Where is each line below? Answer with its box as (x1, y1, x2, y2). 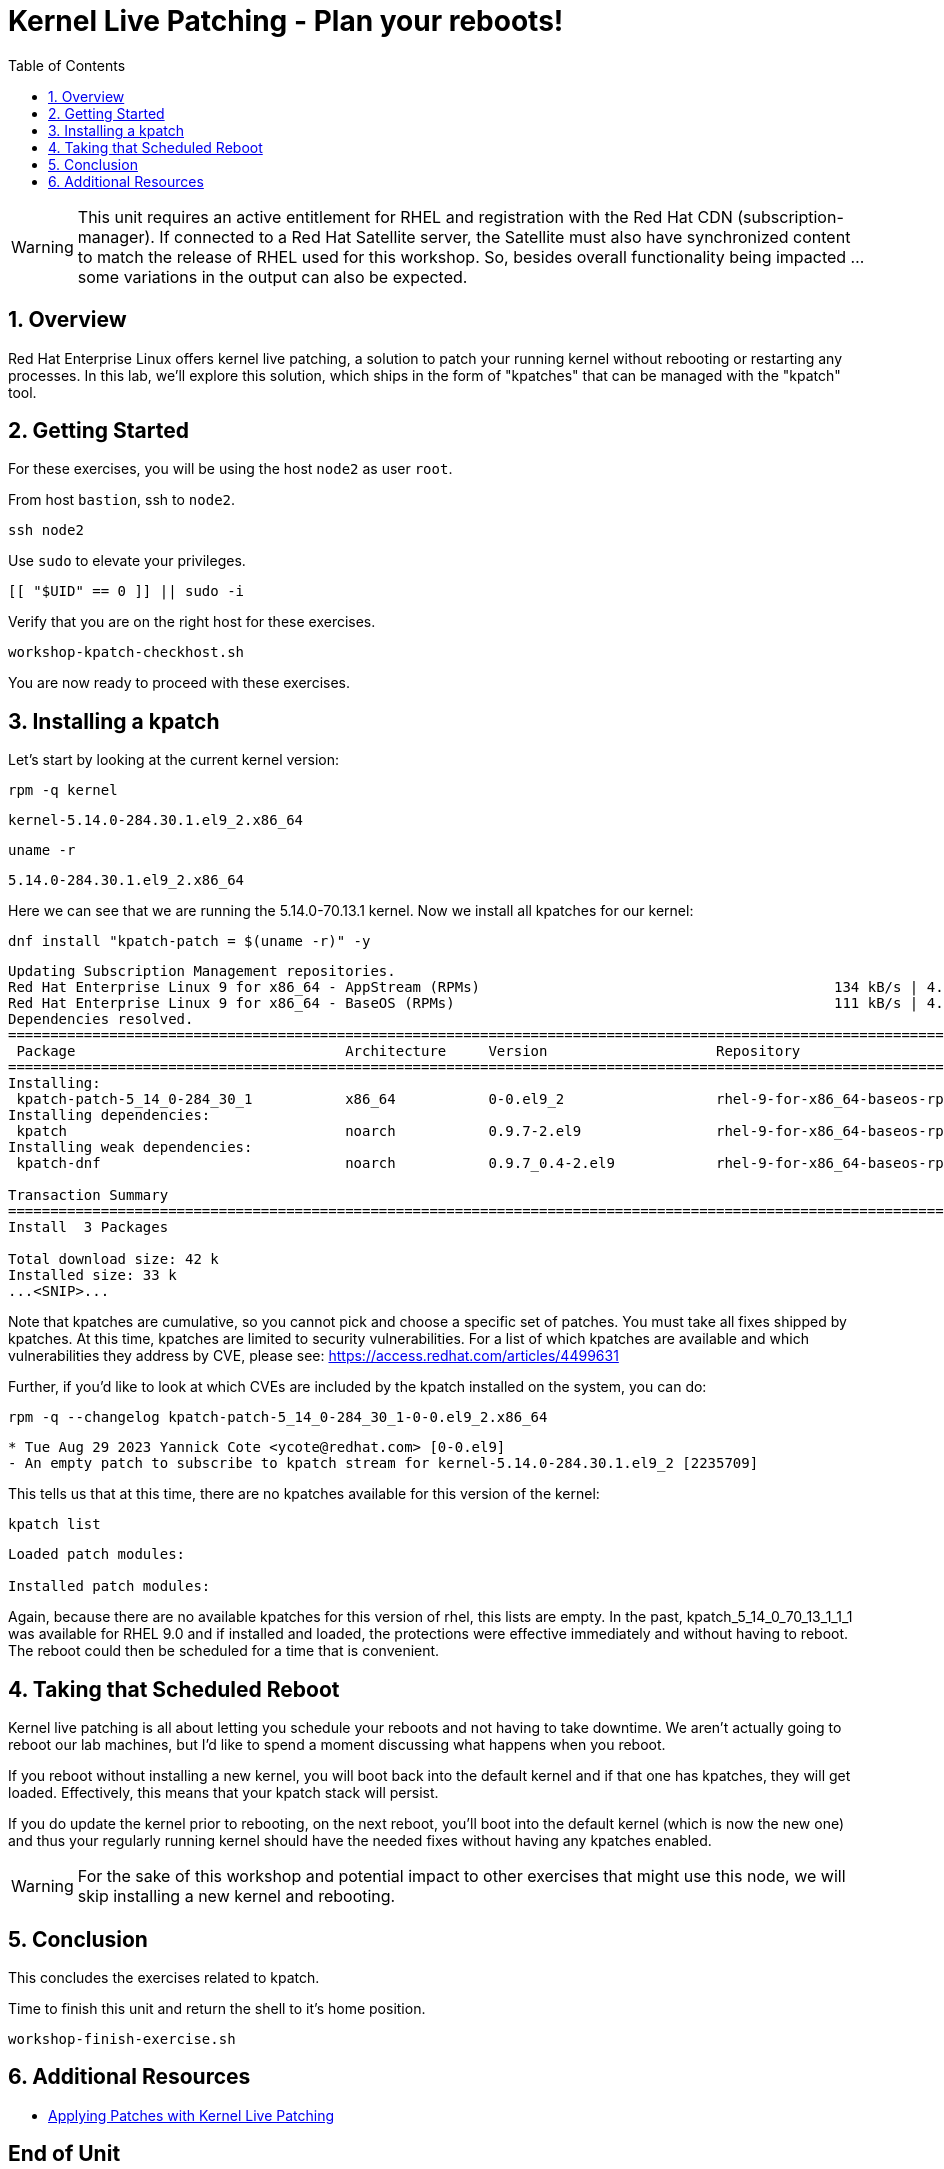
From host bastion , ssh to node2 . (8, 491, 236, 509)
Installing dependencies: (8, 1107, 211, 1124)
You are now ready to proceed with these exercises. (8, 674, 350, 692)
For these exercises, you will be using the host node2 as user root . (8, 460, 453, 478)
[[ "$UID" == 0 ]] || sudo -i (8, 583, 245, 600)
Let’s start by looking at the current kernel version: (8, 751, 340, 769)
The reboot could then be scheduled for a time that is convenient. (8, 1642, 440, 1660)
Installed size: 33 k (8, 1267, 177, 1284)
